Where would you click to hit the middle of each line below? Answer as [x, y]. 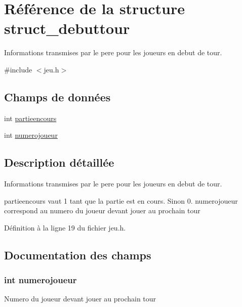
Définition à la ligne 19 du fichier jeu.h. [65, 227]
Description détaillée [59, 162]
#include [18, 69]
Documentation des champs [78, 255]
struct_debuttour [67, 28]
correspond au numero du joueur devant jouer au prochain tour [102, 210]
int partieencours [30, 118]
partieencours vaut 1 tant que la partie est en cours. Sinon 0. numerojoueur [121, 200]
